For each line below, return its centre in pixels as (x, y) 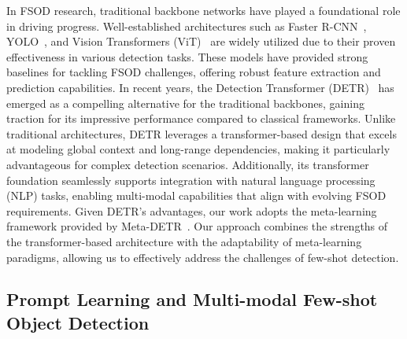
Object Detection (78, 322)
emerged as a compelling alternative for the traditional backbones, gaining (185, 103)
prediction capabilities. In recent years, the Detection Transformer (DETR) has (200, 87)
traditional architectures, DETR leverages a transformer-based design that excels (202, 133)
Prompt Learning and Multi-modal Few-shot (192, 299)
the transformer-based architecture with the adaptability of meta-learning (184, 241)
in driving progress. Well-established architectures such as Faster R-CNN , (187, 26)
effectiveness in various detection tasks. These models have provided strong (187, 56)
